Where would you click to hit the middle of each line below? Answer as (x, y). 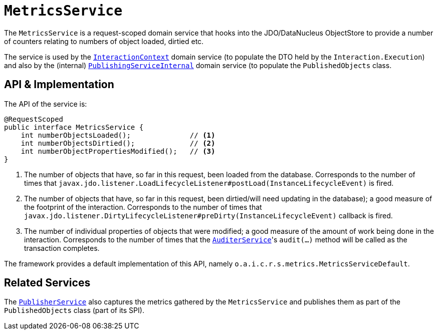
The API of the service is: (46, 104)
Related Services (47, 283)
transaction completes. (62, 248)
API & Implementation (59, 85)
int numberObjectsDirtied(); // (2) (118, 143)
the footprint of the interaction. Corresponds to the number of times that (143, 207)
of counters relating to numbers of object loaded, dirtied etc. (104, 41)
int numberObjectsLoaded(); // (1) (118, 135)
